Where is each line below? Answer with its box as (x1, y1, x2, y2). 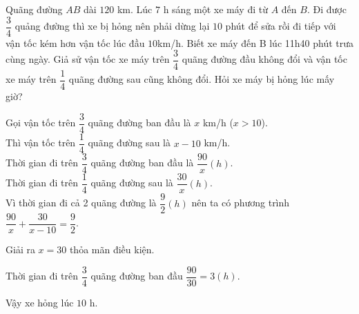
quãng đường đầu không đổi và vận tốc (182, 52, 347, 66)
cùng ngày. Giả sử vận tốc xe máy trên (6, 52, 170, 66)
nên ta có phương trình (191, 195, 290, 210)
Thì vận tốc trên (6, 135, 76, 150)
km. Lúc (117, 2, 153, 16)
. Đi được (307, 2, 347, 16)
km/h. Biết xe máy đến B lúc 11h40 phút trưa (157, 35, 354, 50)
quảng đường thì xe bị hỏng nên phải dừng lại (14, 19, 210, 33)
